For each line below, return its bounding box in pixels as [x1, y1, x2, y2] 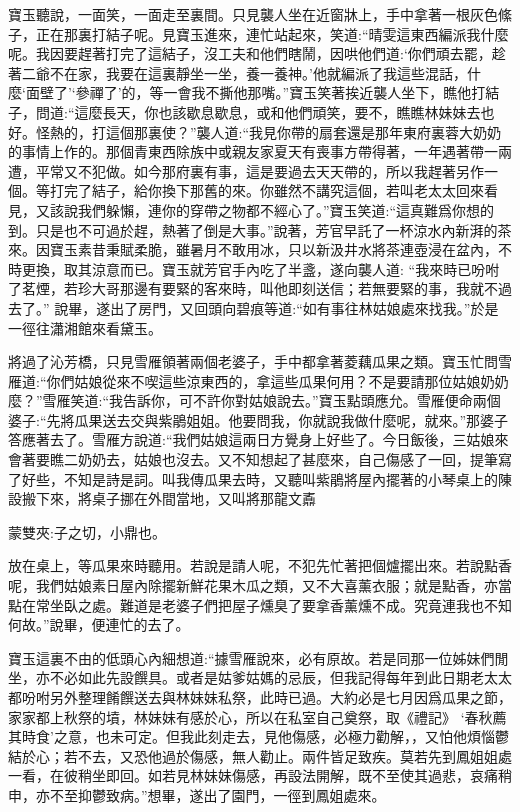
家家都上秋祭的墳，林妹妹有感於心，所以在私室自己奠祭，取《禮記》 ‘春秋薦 [8, 706, 507, 727]
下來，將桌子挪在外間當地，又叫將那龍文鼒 [35, 488, 316, 509]
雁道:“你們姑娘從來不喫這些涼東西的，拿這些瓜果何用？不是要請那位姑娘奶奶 [8, 370, 509, 391]
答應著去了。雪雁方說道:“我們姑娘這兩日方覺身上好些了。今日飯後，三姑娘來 [8, 429, 509, 450]
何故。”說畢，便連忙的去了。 [8, 614, 190, 635]
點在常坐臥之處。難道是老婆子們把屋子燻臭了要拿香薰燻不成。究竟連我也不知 [8, 594, 512, 615]
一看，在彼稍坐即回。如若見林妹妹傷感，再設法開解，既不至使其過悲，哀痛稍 [8, 765, 512, 786]
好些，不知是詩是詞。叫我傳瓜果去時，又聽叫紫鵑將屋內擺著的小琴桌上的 [21, 468, 498, 489]
